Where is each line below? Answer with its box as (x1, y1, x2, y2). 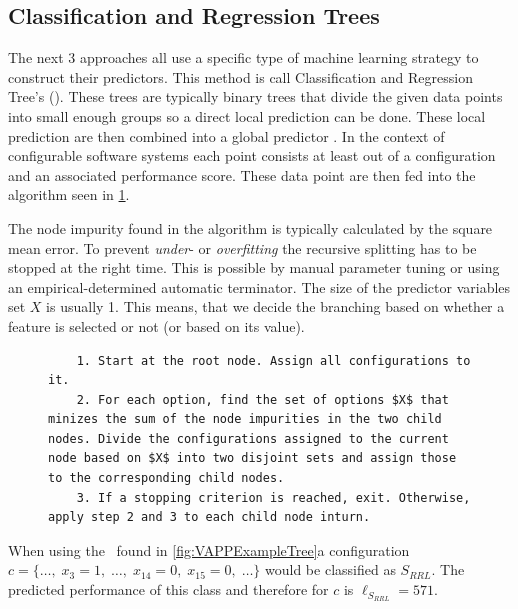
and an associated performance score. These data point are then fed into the (8, 164, 476, 185)
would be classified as (265, 559, 396, 580)
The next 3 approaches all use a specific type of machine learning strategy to (8, 47, 479, 68)
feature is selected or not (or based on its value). (8, 315, 305, 336)
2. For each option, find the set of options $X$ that (76, 392, 449, 407)
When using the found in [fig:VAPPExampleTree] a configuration (8, 539, 410, 560)
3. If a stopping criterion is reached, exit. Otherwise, (76, 490, 471, 505)
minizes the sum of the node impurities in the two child (48, 412, 442, 427)
